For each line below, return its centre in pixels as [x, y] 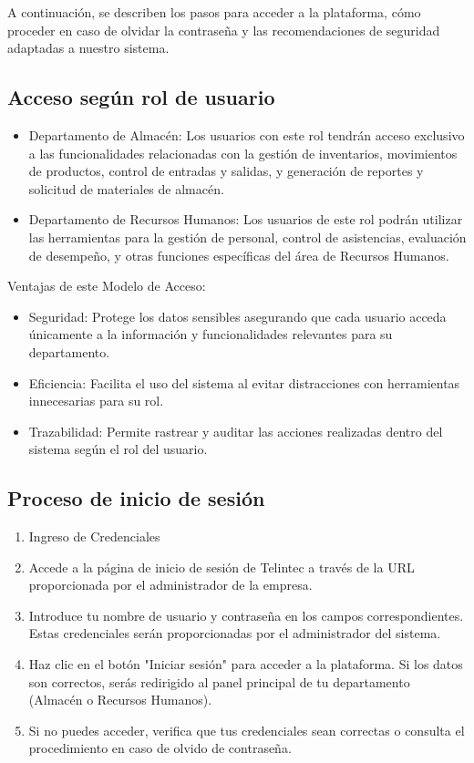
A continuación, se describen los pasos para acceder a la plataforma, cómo [214, 12]
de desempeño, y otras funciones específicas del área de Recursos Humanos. [239, 255]
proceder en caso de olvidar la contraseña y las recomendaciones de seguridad [224, 30]
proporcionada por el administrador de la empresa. [170, 585]
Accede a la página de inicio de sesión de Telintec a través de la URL [222, 567]
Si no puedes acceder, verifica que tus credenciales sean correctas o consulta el [247, 730]
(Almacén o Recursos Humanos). [120, 700]
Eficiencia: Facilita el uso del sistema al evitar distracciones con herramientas [244, 382]
